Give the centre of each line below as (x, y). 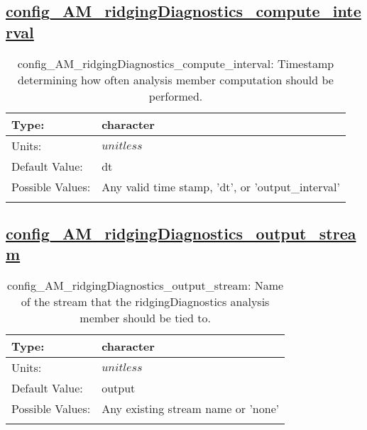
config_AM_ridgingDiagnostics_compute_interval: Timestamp (176, 63)
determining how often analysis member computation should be (176, 79)
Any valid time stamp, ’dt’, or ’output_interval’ (221, 186)
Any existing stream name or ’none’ (191, 409)
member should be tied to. (145, 318)
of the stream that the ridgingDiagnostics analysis (145, 302)
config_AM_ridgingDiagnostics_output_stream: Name (146, 285)
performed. (176, 96)
